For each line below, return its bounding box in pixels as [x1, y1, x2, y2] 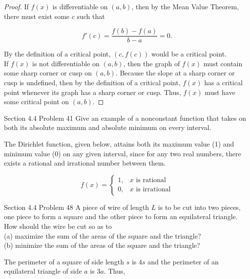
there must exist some [4, 11, 70, 21]
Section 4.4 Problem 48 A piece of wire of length [4, 202, 149, 212]
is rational [136, 177, 166, 184]
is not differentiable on [32, 58, 100, 68]
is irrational [136, 186, 171, 193]
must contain [203, 58, 243, 68]
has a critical [204, 77, 243, 88]
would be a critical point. [151, 49, 227, 59]
